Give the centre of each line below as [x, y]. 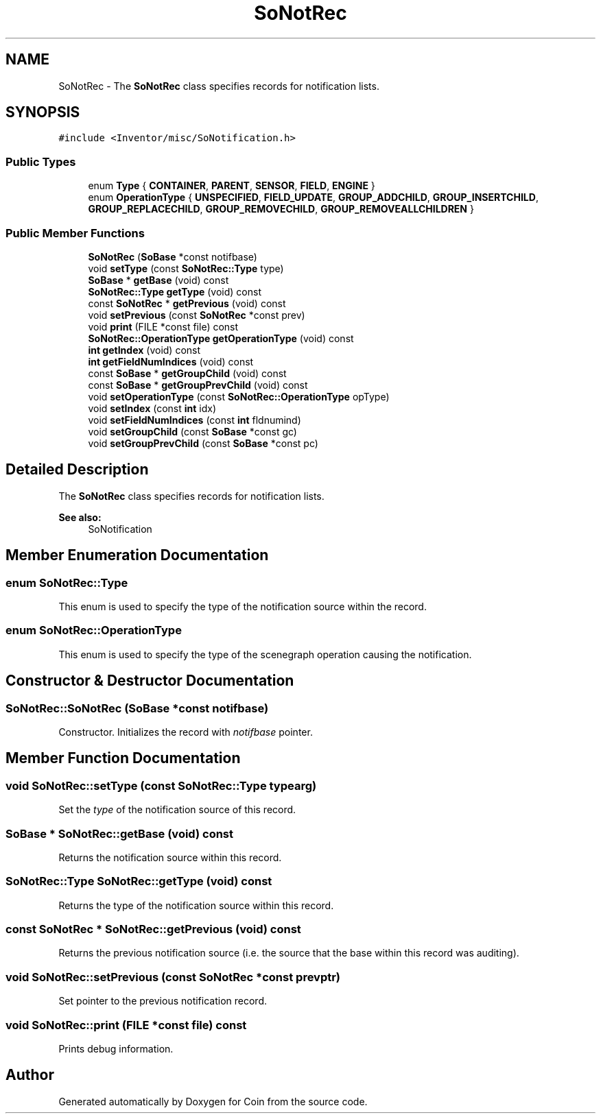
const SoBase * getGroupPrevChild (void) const [198, 385]
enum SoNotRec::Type [67, 582]
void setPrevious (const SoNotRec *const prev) [197, 315]
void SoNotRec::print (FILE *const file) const [126, 1025]
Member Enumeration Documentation [137, 555]
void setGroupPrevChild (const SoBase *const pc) [203, 443]
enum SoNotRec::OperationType [94, 630]
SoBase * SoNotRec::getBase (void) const [119, 833]
